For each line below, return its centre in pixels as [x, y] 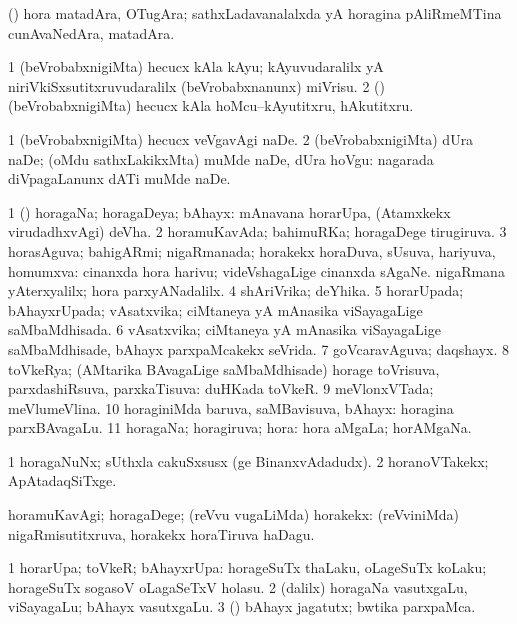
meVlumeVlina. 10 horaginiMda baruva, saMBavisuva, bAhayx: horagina [231, 407]
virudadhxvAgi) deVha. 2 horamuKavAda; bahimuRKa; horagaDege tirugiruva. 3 [257, 231]
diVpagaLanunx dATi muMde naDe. [119, 178]
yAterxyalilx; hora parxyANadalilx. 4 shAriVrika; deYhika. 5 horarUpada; [236, 290]
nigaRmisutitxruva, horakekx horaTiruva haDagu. [161, 533]
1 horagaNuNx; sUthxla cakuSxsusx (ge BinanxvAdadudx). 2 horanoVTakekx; [248, 460]
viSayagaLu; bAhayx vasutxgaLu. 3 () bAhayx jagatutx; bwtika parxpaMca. [242, 606]
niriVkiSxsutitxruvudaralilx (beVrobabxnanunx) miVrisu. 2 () [196, 85]
